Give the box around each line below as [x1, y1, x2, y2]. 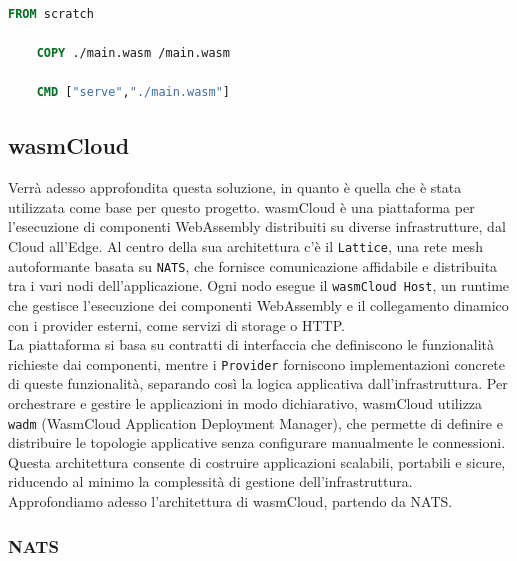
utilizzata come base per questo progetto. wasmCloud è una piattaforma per [8, 196, 475, 217]
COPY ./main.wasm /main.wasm [36, 46, 230, 61]
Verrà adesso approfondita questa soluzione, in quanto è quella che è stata [8, 177, 462, 198]
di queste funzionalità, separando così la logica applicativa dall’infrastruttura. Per [8, 373, 508, 394]
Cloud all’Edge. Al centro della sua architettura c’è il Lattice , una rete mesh [8, 235, 483, 256]
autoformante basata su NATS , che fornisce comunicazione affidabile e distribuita [8, 255, 498, 276]
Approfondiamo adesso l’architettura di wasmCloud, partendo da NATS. [8, 490, 453, 511]
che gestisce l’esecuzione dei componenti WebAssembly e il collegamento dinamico [8, 294, 509, 315]
